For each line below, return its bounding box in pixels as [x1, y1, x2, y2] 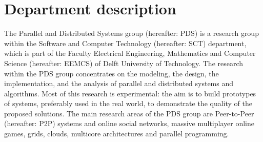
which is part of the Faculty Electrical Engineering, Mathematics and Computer [4, 48, 256, 58]
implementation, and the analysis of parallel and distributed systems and [4, 78, 234, 89]
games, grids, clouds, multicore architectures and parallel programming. [4, 128, 229, 139]
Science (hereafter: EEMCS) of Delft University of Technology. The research [4, 57, 244, 68]
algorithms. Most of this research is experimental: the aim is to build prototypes [4, 88, 256, 98]
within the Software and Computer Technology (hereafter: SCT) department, [4, 37, 247, 48]
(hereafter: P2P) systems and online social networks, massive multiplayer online [4, 118, 254, 129]
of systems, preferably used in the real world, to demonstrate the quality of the [4, 98, 252, 109]
